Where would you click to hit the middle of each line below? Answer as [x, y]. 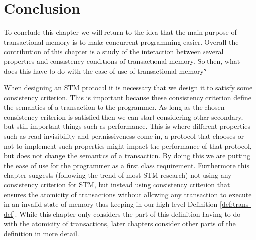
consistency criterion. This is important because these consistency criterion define [128, 97]
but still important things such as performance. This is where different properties [127, 126]
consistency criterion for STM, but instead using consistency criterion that [117, 185]
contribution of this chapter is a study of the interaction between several [114, 51]
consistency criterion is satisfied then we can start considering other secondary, [124, 116]
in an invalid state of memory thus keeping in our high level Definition [111, 204]
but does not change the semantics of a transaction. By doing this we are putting [127, 155]
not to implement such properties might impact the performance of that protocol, [128, 146]
